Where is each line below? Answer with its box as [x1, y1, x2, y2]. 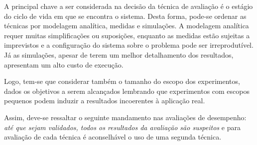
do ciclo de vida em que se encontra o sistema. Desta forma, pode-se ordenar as [4, 10, 247, 21]
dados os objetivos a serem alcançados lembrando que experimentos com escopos [4, 85, 250, 96]
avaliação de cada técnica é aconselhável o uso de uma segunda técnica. [4, 132, 222, 142]
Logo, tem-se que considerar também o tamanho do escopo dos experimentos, [4, 76, 240, 86]
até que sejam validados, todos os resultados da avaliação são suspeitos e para [4, 122, 241, 132]
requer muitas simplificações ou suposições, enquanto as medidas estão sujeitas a [4, 30, 250, 40]
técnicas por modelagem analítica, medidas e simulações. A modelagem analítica [4, 20, 249, 31]
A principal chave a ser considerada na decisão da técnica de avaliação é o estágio [4, 1, 253, 11]
